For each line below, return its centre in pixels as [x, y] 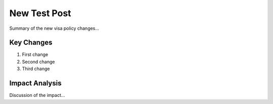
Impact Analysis [35, 83]
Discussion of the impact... [37, 95]
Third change [36, 69]
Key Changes [31, 43]
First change [35, 55]
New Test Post [40, 13]
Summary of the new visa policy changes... [54, 28]
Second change [38, 62]
